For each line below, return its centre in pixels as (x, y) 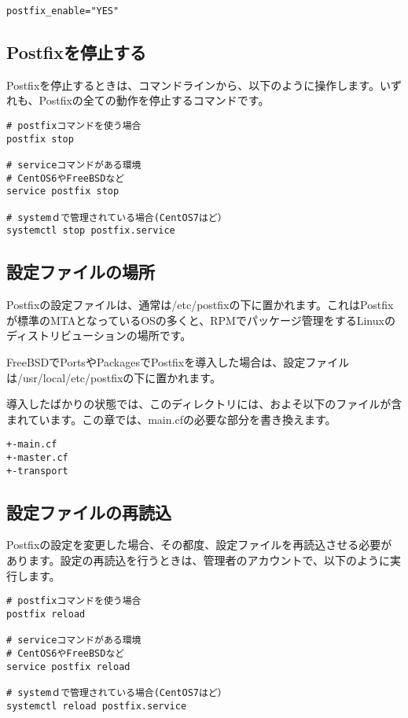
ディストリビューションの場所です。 (99, 335)
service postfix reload (68, 666)
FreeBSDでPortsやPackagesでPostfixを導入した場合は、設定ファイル (178, 361)
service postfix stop (63, 191)
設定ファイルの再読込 (89, 512)
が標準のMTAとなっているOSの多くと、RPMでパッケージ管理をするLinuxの (201, 320)
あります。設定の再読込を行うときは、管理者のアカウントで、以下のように (198, 560)
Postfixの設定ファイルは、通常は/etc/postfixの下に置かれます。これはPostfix (200, 305)
